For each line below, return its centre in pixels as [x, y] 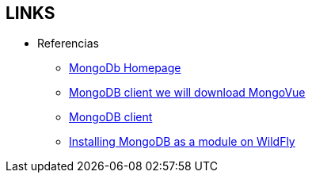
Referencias [68, 44]
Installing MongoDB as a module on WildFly [182, 142]
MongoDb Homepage [125, 68]
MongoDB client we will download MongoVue [187, 93]
